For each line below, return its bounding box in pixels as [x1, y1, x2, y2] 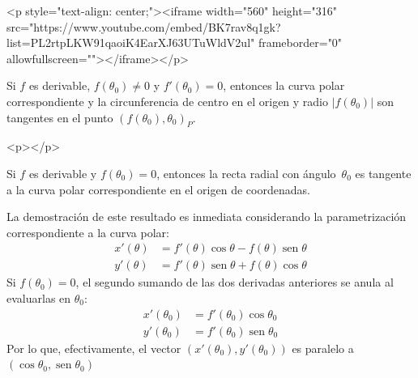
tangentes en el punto [6, 108, 113, 125]
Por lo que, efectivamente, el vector [6, 339, 181, 356]
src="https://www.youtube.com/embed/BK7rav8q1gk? [6, 18, 281, 35]
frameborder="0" [258, 34, 343, 51]
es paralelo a [292, 339, 354, 356]
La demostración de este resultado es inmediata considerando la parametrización [6, 208, 407, 225]
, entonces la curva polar [223, 77, 345, 94]
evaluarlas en [6, 289, 71, 306]
